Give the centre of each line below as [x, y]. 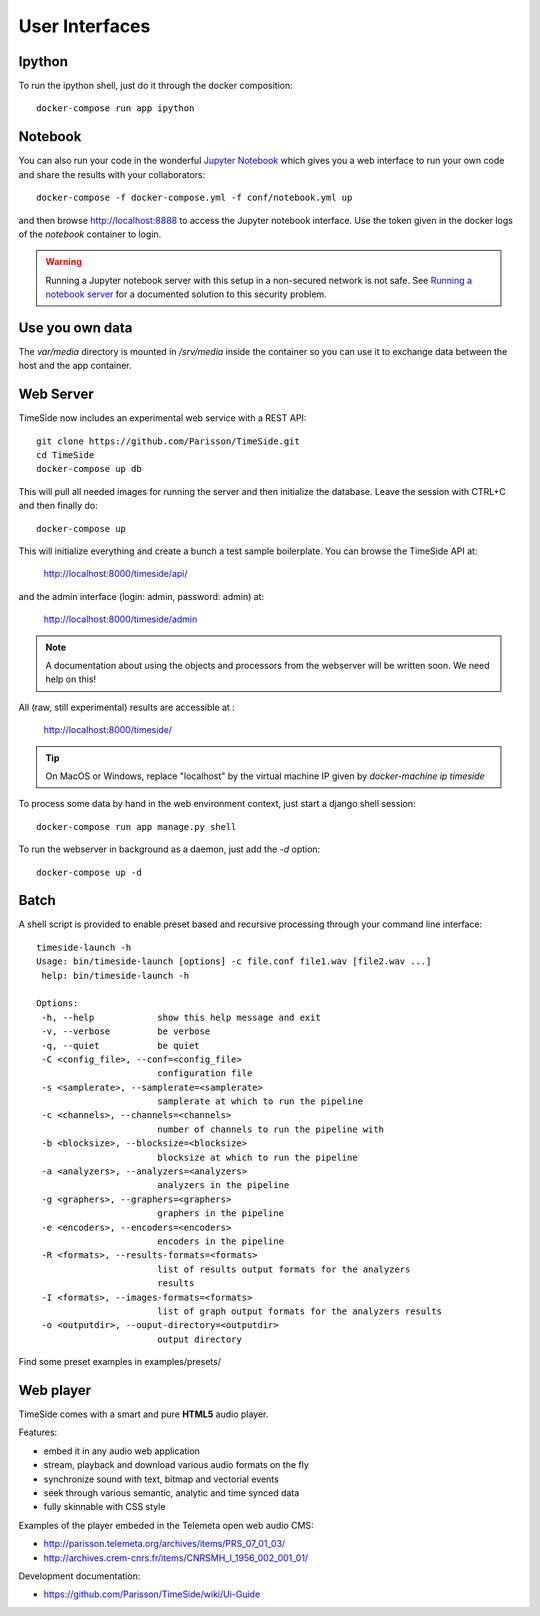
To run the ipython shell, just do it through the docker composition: [156, 86]
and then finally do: [58, 506]
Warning [63, 262]
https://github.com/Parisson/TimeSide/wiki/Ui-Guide [152, 1594]
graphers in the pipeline [220, 1213]
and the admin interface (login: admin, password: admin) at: [141, 596]
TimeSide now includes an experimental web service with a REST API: [162, 418]
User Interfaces [84, 26]
